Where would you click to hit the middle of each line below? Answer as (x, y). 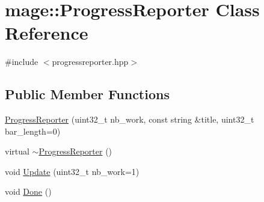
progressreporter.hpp (90, 62)
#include (22, 62)
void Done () (28, 191)
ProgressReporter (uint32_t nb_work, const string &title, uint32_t (130, 119)
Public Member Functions (87, 94)
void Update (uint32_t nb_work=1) (72, 171)
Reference (47, 33)
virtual (17, 151)
